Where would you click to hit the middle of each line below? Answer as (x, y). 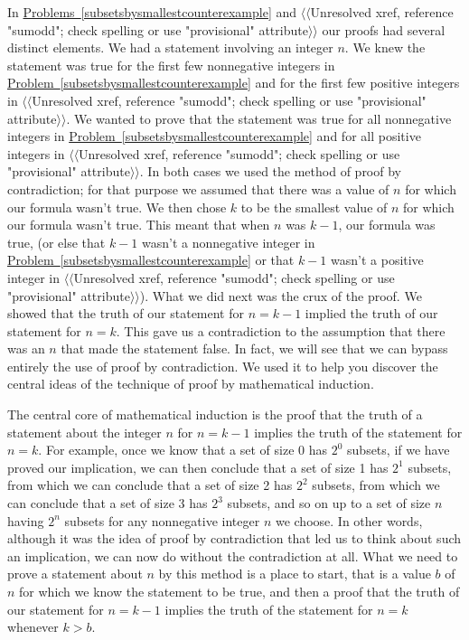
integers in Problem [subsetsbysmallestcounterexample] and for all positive (214, 136)
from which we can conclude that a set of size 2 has (150, 485)
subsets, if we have (399, 450)
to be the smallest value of (314, 207)
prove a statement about (75, 574)
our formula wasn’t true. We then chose (117, 207)
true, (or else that (56, 242)
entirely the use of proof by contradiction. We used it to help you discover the (223, 366)
